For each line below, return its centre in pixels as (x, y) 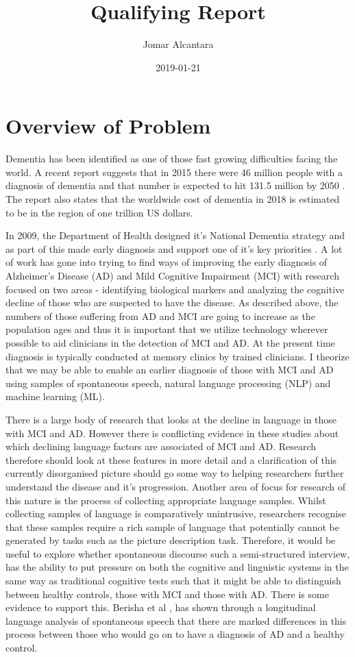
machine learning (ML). (55, 396)
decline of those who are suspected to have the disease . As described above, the (172, 302)
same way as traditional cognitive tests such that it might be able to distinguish (173, 581)
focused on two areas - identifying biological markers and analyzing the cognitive (175, 289)
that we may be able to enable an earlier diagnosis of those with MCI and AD (170, 370)
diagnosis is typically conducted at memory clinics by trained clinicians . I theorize (177, 356)
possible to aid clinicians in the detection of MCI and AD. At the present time (170, 342)
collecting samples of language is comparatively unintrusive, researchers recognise (176, 513)
